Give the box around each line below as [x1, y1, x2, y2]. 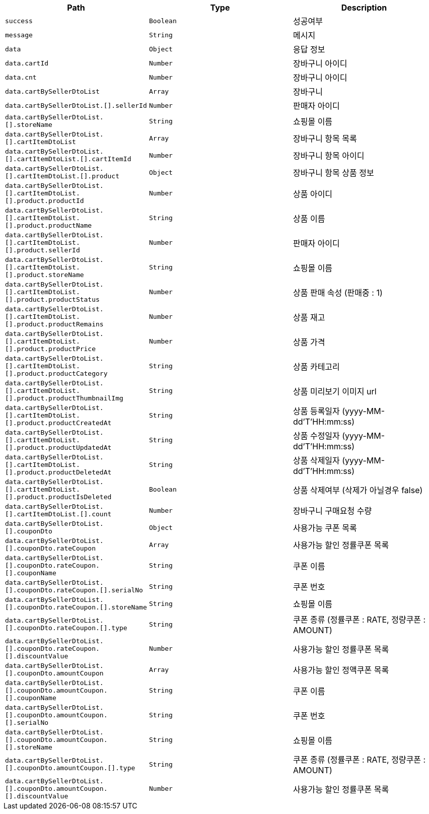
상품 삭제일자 [293, 455, 340, 465]
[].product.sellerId [5, 246, 80, 254]
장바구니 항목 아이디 [293, 151, 365, 161]
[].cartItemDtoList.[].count [5, 510, 112, 518]
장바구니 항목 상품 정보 [293, 168, 374, 178]
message [5, 31, 33, 39]
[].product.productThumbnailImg [5, 394, 123, 402]
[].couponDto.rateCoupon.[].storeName [5, 603, 147, 611]
